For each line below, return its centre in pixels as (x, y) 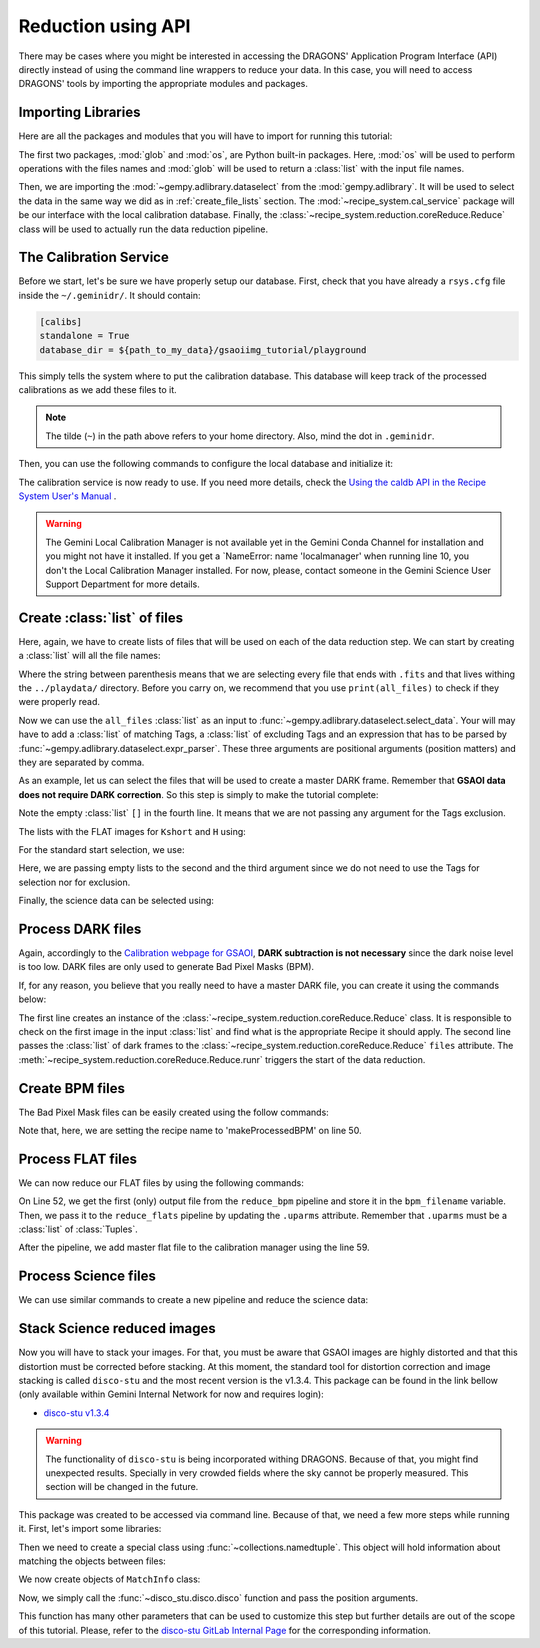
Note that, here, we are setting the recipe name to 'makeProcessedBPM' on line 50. (190, 1131)
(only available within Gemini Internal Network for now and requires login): (171, 1394)
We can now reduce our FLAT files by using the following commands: (161, 1182)
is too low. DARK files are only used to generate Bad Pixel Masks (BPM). (166, 967)
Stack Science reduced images (117, 1328)
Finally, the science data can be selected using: (116, 901)
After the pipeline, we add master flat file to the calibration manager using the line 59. (194, 1247)
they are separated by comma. (81, 762)
